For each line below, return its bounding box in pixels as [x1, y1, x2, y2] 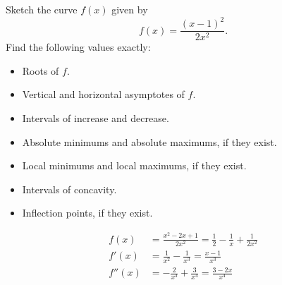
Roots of [22, 63, 59, 78]
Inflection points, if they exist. [22, 205, 153, 220]
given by [111, 2, 148, 16]
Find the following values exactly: [6, 40, 151, 54]
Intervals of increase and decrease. [22, 110, 169, 125]
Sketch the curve [6, 2, 78, 16]
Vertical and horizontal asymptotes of [22, 87, 185, 102]
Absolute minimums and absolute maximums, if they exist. [22, 134, 277, 149]
